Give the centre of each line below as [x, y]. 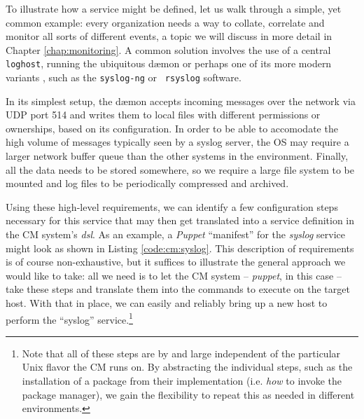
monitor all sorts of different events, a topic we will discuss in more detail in [169, 36]
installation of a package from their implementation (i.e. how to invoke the [182, 381]
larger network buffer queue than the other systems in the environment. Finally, [177, 156]
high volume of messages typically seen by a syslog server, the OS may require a [177, 142]
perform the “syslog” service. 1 [69, 318]
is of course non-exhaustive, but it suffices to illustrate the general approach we [176, 262]
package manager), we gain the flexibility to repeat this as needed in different [188, 394]
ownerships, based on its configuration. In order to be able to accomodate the [172, 128]
